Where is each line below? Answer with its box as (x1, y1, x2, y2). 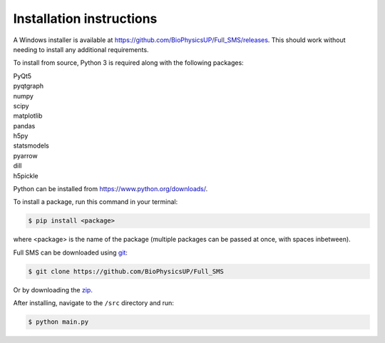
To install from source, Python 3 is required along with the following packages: (13, 58, 244, 67)
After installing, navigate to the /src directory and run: (13, 299, 175, 307)
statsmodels (13, 141, 49, 150)
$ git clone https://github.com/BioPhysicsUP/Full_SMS (28, 267, 224, 275)
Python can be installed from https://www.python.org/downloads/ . (13, 185, 208, 193)
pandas (13, 121, 36, 130)
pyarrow (13, 151, 38, 160)
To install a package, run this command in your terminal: (13, 198, 178, 206)
